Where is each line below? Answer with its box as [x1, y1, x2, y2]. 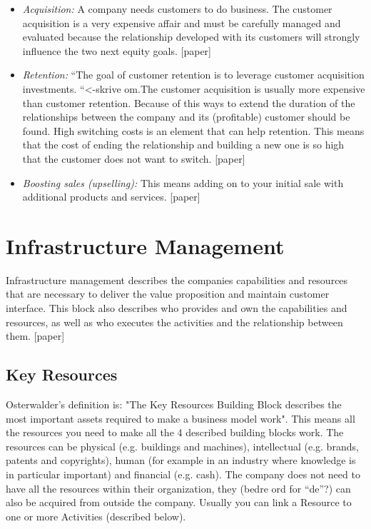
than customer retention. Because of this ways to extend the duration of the [22, 95, 355, 110]
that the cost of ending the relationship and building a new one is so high [22, 137, 345, 152]
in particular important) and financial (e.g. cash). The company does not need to [6, 466, 360, 481]
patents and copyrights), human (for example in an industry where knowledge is [6, 453, 356, 468]
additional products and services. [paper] [22, 189, 200, 204]
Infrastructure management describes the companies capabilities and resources [6, 272, 348, 287]
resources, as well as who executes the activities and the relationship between [6, 314, 343, 329]
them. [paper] [6, 328, 65, 343]
